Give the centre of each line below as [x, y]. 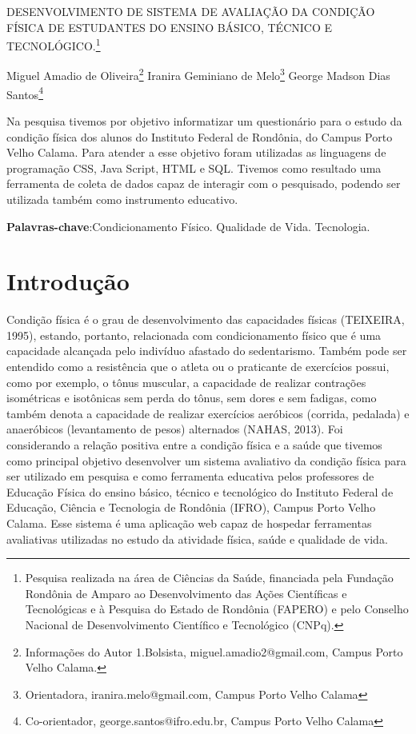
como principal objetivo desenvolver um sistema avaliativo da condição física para [206, 460]
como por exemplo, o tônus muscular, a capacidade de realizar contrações [186, 382]
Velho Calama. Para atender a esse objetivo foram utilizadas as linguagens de [196, 152]
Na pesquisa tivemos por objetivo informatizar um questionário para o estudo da [204, 120]
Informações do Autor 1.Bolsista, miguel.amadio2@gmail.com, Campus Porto [214, 651]
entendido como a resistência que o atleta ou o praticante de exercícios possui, [198, 366]
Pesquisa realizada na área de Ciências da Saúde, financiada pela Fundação [209, 578]
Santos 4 [25, 93]
